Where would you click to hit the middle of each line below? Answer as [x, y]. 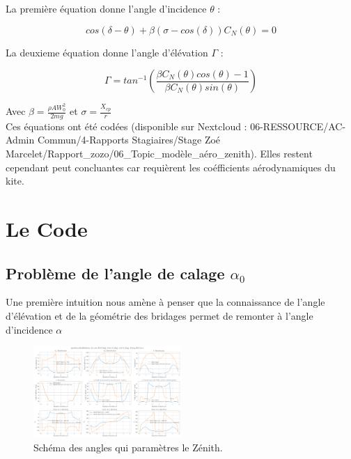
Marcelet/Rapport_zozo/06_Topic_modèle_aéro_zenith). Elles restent [159, 154]
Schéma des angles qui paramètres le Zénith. [128, 448]
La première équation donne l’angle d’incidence [106, 8]
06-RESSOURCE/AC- [298, 126]
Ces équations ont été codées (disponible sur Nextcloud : [126, 126]
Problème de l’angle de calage [115, 273]
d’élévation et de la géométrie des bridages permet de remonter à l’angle [159, 316]
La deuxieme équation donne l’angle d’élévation [107, 52]
